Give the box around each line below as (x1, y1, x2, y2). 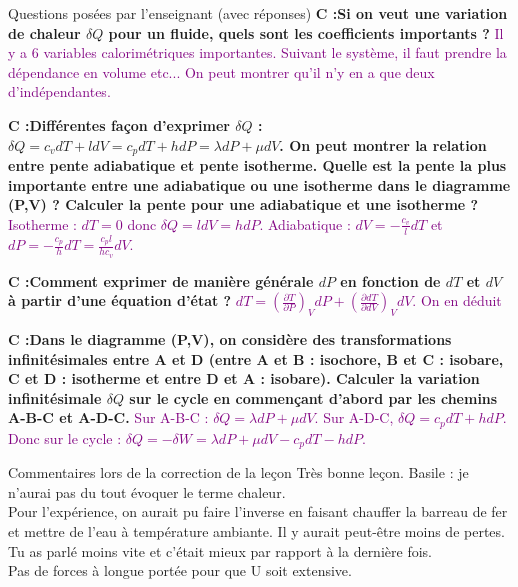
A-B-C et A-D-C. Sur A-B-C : (8, 407, 209, 428)
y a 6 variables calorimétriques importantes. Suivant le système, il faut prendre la (8, 42, 507, 63)
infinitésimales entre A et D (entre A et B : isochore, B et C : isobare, (8, 348, 504, 369)
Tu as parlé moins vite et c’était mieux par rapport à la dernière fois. (8, 540, 432, 561)
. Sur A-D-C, (314, 407, 394, 428)
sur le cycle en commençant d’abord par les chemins (129, 387, 498, 408)
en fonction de (340, 270, 441, 291)
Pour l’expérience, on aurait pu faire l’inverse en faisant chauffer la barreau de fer (8, 501, 508, 522)
